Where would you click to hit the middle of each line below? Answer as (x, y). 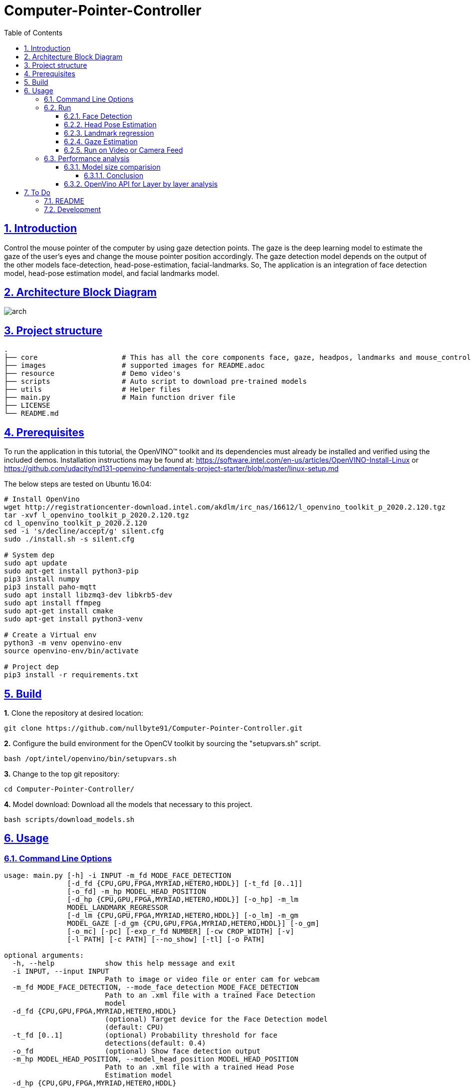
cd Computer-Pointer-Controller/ (69, 789)
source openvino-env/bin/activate (71, 651)
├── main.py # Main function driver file (120, 398)
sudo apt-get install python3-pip (71, 571)
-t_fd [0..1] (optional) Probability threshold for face (145, 1035)
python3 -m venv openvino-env (63, 643)
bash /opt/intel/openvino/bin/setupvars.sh (90, 758)
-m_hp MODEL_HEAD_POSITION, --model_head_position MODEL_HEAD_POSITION (155, 1059)
